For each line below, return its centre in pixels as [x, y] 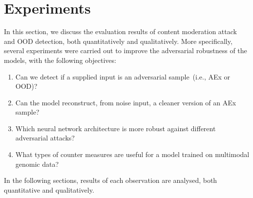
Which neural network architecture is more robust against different [116, 128]
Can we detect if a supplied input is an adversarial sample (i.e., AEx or [123, 76]
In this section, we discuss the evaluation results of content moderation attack [120, 31]
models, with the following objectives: [60, 60]
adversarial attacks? [45, 138]
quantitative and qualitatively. [49, 189]
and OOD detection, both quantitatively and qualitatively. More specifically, [118, 41]
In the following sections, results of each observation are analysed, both [111, 180]
